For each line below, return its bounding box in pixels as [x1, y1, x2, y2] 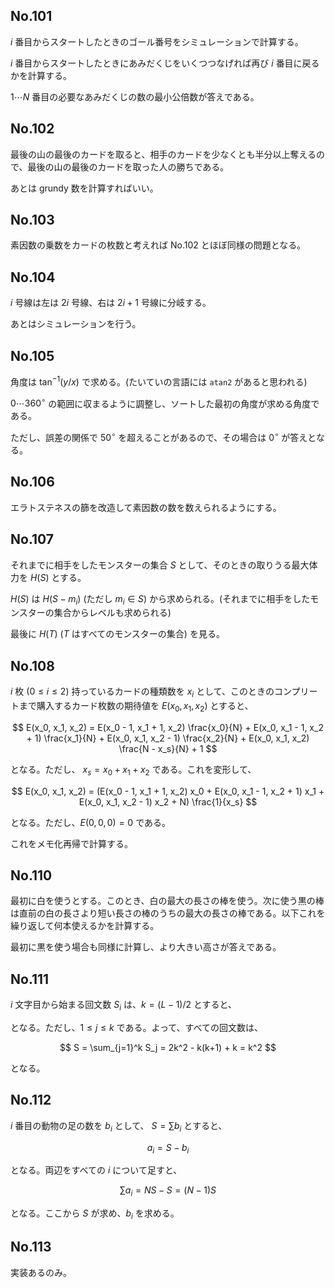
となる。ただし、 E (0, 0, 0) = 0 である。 [10, 816, 171, 828]
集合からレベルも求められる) [53, 607, 172, 619]
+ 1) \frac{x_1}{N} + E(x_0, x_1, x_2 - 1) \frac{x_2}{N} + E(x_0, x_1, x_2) [26, 732, 310, 744]
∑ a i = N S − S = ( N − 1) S [119, 1184, 217, 1199]
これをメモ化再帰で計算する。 [10, 837, 133, 849]
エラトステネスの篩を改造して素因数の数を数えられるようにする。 [10, 501, 282, 513]
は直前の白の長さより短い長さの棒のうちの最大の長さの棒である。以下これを [10, 907, 326, 919]
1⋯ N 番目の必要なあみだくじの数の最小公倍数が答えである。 [10, 90, 260, 103]
